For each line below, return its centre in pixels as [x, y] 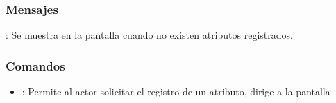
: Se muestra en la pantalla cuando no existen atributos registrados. [149, 35]
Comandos [35, 65]
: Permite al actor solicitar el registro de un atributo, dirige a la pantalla [176, 92]
